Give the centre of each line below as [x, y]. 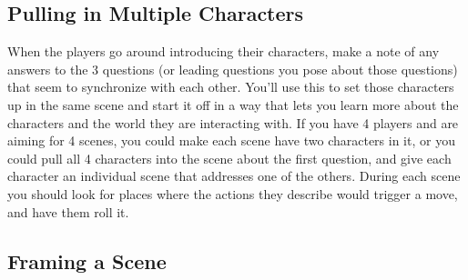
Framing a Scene [87, 260]
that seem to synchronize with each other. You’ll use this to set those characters [231, 87]
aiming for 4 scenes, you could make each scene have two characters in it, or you [231, 140]
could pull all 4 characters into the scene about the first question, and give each [229, 158]
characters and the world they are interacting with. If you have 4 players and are [233, 122]
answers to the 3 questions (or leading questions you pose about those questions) [233, 69]
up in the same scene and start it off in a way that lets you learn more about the [233, 104]
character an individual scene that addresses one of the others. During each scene [234, 176]
